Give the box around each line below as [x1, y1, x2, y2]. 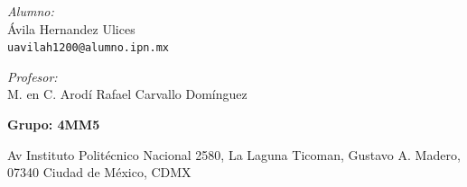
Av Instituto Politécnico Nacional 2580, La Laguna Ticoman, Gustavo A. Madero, [7, 145, 461, 164]
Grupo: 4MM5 [7, 115, 100, 134]
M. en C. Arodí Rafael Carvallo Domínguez [7, 85, 248, 103]
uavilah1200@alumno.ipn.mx [7, 41, 169, 55]
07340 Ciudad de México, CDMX [7, 163, 191, 182]
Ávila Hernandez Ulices [7, 19, 135, 38]
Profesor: [7, 67, 58, 85]
